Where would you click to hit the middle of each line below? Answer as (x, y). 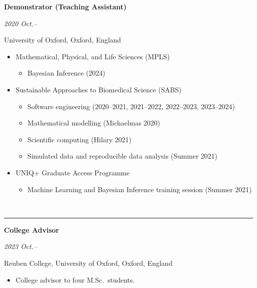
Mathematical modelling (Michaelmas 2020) (94, 123)
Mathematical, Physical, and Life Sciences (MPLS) (93, 56)
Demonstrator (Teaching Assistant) (65, 6)
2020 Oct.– (21, 23)
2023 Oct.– (21, 246)
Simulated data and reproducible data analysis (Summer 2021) (122, 156)
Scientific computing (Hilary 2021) (80, 139)
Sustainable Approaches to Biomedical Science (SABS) (99, 89)
